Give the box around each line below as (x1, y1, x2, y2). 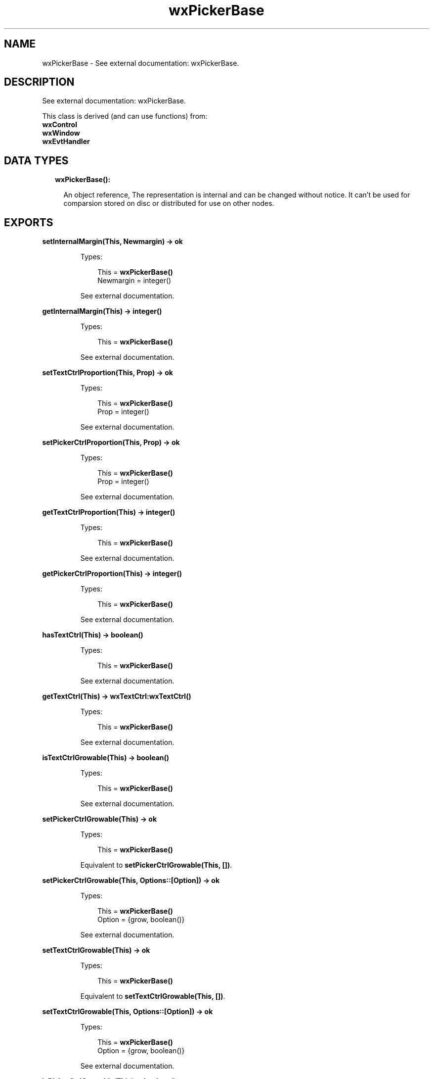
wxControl (42, 120, 77, 129)
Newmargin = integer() (97, 276, 172, 285)
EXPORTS (4, 216, 53, 229)
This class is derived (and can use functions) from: (42, 112, 208, 121)
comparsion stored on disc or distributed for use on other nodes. (63, 199, 274, 208)
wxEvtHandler (42, 137, 90, 146)
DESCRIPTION (4, 76, 75, 89)
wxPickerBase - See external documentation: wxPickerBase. (42, 58, 239, 67)
